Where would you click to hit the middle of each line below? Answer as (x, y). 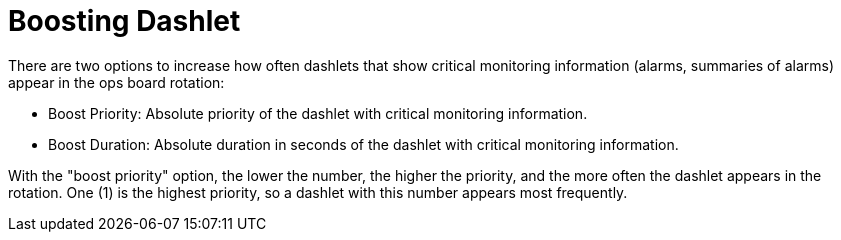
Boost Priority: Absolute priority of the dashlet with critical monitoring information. (318, 113)
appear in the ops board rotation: (116, 82)
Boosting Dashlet (124, 21)
